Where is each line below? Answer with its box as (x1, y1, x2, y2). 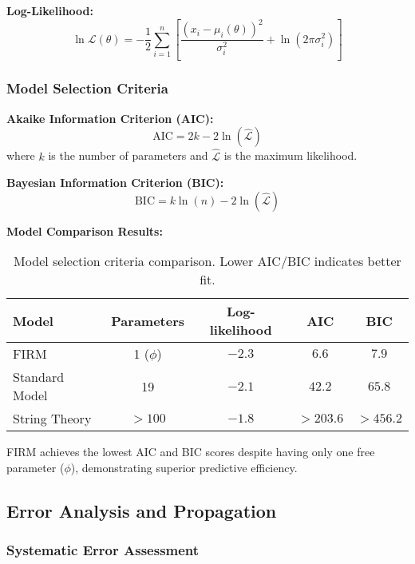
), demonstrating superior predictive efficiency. (70, 459, 298, 475)
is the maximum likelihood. (223, 147, 358, 164)
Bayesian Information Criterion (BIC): (6, 174, 224, 191)
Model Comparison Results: (6, 222, 163, 239)
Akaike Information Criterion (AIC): (6, 109, 214, 126)
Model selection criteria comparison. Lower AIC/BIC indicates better (14, 252, 401, 271)
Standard (13, 367, 65, 387)
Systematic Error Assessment (6, 540, 200, 560)
